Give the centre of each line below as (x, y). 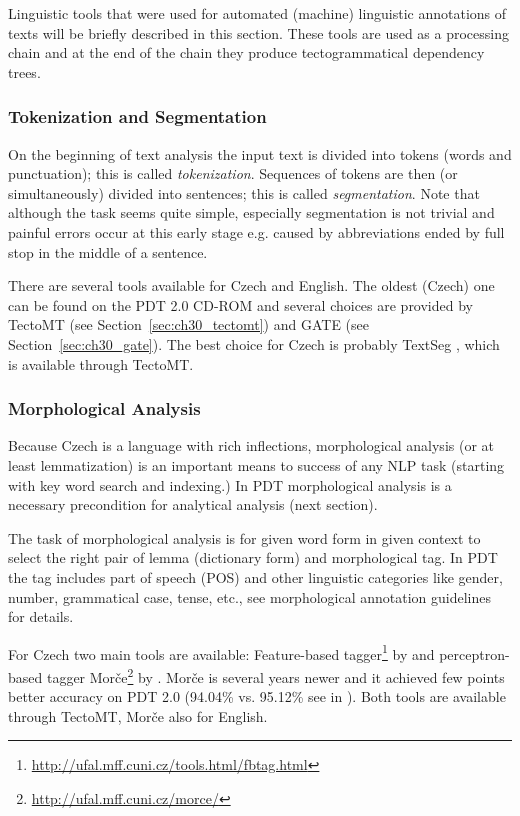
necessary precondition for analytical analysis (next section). (193, 504)
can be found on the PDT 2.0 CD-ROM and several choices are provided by (240, 304)
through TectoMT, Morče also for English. (138, 715)
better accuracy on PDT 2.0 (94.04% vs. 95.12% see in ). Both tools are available (257, 696)
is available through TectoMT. (101, 363)
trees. (24, 71)
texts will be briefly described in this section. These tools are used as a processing (258, 32)
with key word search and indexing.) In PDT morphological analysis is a (230, 484)
